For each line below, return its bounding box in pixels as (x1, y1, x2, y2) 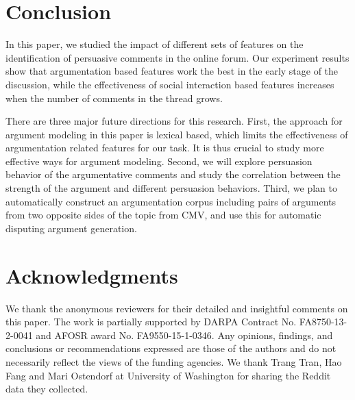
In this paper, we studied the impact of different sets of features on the (5, 37, 304, 51)
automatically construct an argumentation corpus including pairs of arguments (5, 194, 336, 208)
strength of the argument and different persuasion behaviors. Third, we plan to (5, 181, 337, 195)
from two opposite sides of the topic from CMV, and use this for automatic (5, 208, 321, 222)
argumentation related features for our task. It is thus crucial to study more (5, 140, 324, 155)
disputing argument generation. (5, 221, 137, 235)
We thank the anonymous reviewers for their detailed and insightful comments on (5, 301, 348, 315)
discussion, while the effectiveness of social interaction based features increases (5, 77, 334, 91)
